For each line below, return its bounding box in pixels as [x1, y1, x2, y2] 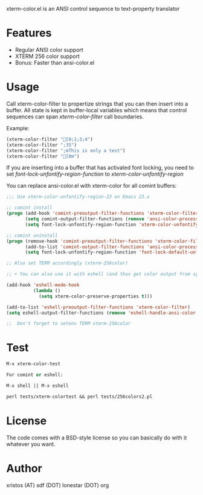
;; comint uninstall [6, 232, 59, 238]
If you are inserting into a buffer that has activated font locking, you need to [6, 164, 195, 171]
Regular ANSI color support [14, 46, 83, 53]
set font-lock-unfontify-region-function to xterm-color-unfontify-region [6, 170, 184, 177]
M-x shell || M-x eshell [6, 383, 69, 389]
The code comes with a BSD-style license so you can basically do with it [6, 434, 187, 441]
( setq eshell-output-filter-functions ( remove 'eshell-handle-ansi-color [6, 310, 196, 316]
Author [6, 461, 42, 475]
